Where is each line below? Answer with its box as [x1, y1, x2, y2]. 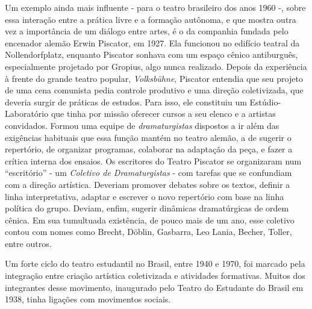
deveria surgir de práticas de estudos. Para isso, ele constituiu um [5, 95, 247, 108]
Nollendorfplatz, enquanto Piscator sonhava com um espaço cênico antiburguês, [5, 48, 298, 61]
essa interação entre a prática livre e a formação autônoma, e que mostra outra [5, 13, 296, 25]
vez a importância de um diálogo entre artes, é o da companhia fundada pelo [5, 25, 289, 37]
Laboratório [5, 107, 49, 120]
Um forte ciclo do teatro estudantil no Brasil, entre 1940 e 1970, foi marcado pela [5, 257, 305, 270]
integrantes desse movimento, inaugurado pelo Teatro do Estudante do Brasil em [5, 281, 304, 293]
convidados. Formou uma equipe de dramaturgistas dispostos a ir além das [5, 119, 279, 131]
